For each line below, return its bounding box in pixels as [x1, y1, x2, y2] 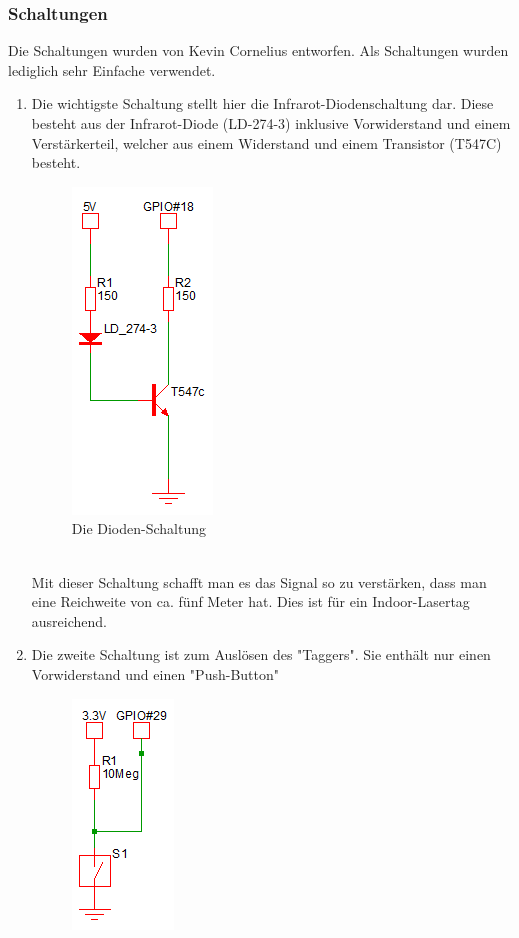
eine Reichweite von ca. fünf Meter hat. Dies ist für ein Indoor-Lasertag [31, 591, 470, 612]
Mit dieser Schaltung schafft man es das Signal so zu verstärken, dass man [31, 571, 487, 592]
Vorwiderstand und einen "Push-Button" [31, 663, 279, 684]
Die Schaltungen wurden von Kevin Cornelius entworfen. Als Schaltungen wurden [8, 40, 509, 61]
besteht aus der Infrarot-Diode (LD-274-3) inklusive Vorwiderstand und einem [31, 113, 511, 133]
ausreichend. [31, 610, 107, 631]
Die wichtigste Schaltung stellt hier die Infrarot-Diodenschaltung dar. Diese [31, 93, 494, 114]
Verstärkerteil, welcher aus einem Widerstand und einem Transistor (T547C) [31, 132, 502, 153]
